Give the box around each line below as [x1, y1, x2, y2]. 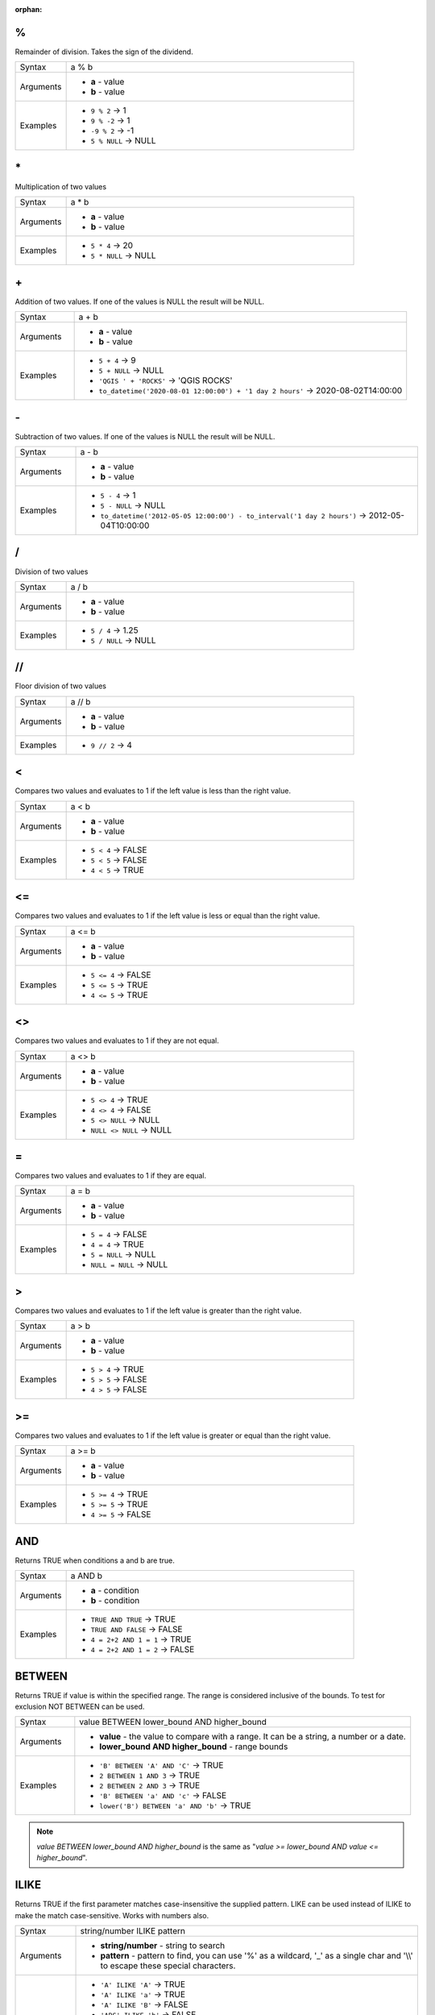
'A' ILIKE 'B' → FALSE [100, 1999, 188, 2010]
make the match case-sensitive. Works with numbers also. [14, 1910, 209, 1920]
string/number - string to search [100, 1939, 226, 1951]
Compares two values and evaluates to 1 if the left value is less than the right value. [14, 786, 292, 796]
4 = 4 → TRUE [90, 1239, 145, 1250]
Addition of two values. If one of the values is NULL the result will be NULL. [14, 297, 265, 306]
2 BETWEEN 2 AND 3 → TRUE [99, 1780, 201, 1791]
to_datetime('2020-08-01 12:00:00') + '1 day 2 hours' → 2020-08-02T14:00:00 [98, 385, 403, 397]
